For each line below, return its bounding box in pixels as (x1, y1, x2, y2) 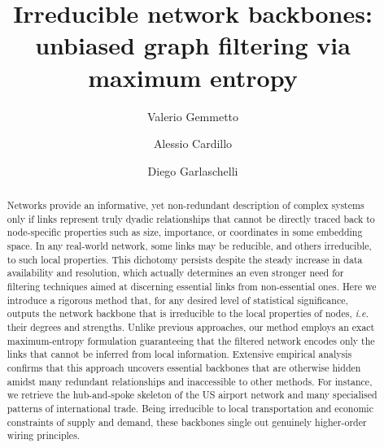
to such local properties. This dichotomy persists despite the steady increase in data (7, 252, 363, 266)
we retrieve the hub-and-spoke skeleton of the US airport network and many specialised (7, 388, 377, 402)
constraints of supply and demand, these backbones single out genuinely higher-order (7, 415, 367, 428)
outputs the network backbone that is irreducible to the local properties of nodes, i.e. (7, 307, 369, 320)
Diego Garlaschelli (147, 162, 238, 179)
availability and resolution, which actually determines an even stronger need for (7, 266, 344, 280)
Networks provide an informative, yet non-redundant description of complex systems (7, 198, 364, 212)
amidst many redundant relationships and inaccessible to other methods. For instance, (7, 374, 373, 388)
